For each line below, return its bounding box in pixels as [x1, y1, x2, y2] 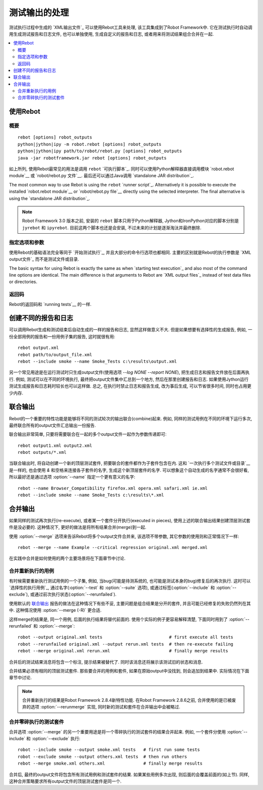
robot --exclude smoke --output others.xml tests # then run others [18, 754, 188, 759]
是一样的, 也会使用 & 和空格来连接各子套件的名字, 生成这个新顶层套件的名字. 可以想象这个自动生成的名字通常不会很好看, [9, 467, 249, 473]
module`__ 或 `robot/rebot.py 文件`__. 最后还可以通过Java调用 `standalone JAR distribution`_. [9, 173, 194, 179]
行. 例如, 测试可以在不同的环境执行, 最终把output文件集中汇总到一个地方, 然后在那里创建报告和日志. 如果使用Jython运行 [9, 376, 249, 382]
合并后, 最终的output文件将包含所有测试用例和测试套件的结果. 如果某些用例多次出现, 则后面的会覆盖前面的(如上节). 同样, [9, 771, 249, 777]
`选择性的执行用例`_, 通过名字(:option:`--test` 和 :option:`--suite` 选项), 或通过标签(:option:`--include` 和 [9, 585, 215, 590]
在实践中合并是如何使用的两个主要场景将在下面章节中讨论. [9, 555, 126, 561]
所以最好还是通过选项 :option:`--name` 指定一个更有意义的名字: [9, 474, 136, 480]
